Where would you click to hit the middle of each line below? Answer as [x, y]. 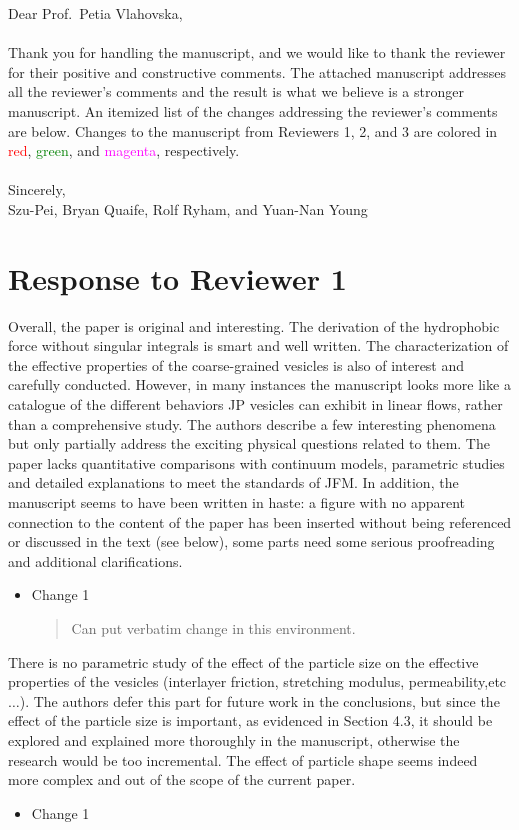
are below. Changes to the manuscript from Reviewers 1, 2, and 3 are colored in [253, 130]
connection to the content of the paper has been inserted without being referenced [260, 521]
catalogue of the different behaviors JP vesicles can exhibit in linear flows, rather [255, 404]
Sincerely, [37, 189]
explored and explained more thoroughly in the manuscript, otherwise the [234, 739]
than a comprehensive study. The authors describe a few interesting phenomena [252, 423]
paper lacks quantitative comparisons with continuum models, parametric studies [256, 462]
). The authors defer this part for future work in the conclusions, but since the [259, 700]
